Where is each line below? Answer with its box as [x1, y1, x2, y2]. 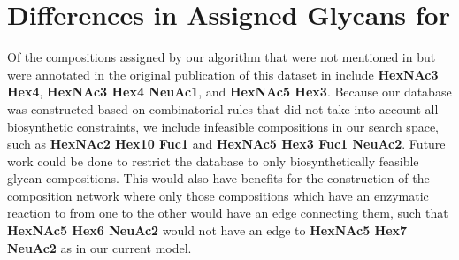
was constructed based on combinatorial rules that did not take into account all [7, 99, 439, 118]
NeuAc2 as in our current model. [7, 238, 192, 256]
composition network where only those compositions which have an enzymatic [7, 186, 429, 204]
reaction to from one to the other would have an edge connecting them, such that [7, 203, 448, 222]
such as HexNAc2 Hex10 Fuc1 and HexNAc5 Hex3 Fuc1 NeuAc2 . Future [7, 134, 446, 153]
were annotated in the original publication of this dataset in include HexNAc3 [7, 65, 439, 83]
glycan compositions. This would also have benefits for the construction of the [7, 169, 430, 187]
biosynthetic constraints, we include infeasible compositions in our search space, [7, 117, 439, 135]
